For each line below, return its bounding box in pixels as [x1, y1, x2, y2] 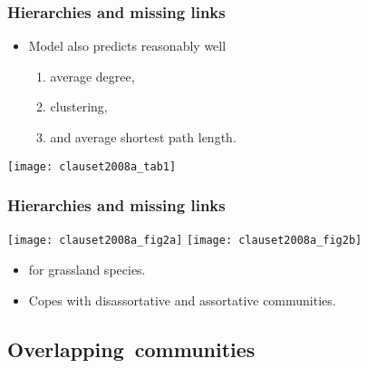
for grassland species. [28, 260, 146, 279]
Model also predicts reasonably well [28, 36, 227, 55]
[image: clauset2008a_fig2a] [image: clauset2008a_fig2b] [7, 234, 362, 247]
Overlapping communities [7, 334, 256, 363]
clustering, [50, 97, 108, 116]
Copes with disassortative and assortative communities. [28, 290, 336, 309]
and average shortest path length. [50, 128, 237, 146]
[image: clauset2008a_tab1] [7, 160, 177, 173]
